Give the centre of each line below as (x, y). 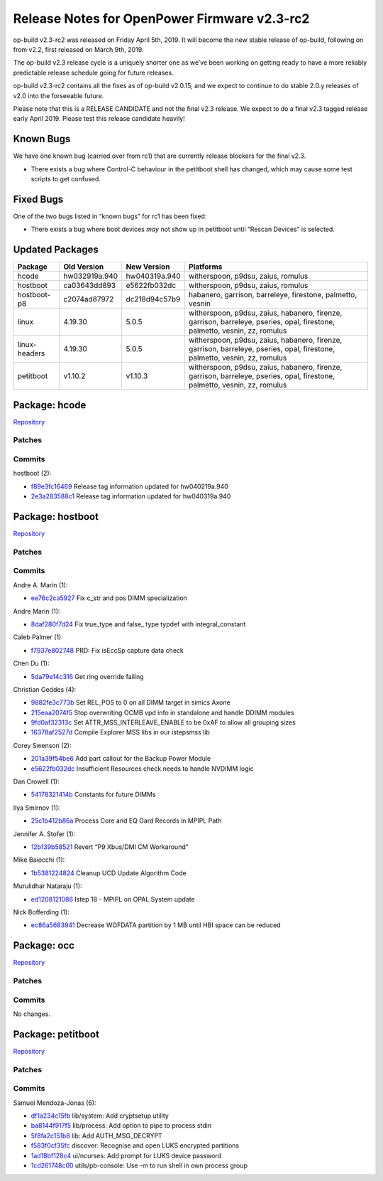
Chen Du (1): (31, 663)
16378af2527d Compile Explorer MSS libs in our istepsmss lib (121, 732)
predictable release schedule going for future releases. (93, 73)
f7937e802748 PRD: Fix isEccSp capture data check (107, 650)
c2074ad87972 (89, 299)
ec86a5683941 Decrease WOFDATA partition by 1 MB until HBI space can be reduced (156, 925)
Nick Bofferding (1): (41, 912)
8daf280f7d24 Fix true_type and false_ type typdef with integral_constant (138, 624)
